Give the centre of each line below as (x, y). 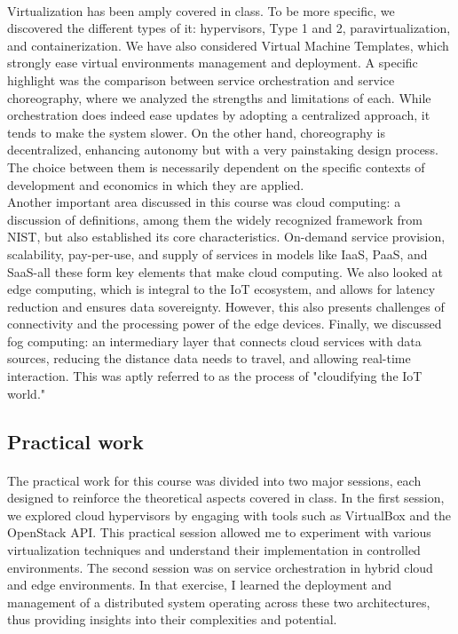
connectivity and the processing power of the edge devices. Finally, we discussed (225, 324)
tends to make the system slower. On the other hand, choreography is (196, 132)
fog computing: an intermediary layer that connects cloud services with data (214, 341)
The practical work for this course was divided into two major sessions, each (214, 480)
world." (27, 393)
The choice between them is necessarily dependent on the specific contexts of (216, 166)
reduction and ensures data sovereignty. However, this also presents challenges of (226, 306)
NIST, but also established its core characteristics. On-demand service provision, (226, 237)
